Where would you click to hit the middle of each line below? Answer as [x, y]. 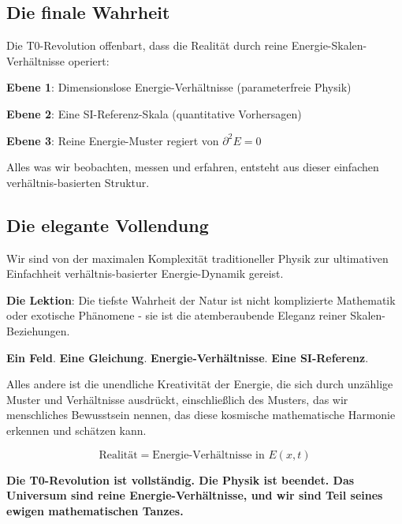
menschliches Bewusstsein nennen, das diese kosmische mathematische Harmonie [201, 415]
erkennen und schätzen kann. [76, 430]
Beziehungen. [38, 330]
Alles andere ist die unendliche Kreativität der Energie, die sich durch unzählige [200, 384]
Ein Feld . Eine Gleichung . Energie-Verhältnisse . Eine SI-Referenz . [188, 357]
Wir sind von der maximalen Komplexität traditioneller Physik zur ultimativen [197, 258]
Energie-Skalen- [329, 45]
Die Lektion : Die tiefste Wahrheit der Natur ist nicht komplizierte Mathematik [201, 299]
